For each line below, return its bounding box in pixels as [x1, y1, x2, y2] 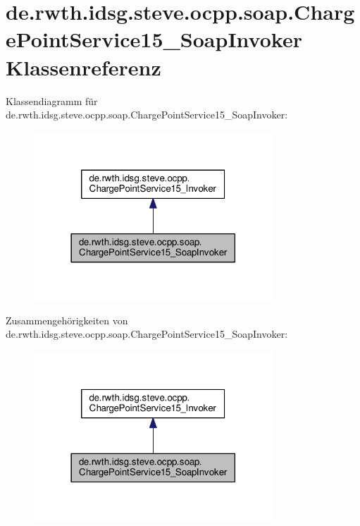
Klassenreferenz [6, 52, 161, 81]
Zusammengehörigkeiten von [6, 312, 128, 327]
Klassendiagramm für [6, 93, 98, 108]
